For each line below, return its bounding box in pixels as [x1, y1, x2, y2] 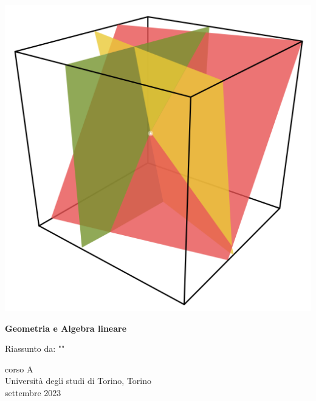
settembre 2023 [5, 386, 61, 399]
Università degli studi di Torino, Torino [5, 374, 152, 387]
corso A [5, 362, 33, 375]
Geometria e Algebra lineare [5, 321, 127, 334]
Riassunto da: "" [5, 342, 65, 355]
